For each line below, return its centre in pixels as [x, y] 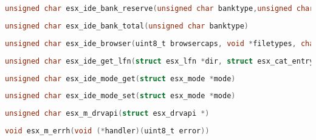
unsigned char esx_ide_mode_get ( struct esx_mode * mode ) [120, 78]
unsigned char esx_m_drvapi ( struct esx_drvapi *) [107, 114]
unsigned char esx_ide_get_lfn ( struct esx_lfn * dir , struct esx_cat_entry [160, 61]
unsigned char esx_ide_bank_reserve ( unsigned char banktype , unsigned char [160, 8]
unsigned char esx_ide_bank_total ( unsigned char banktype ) [127, 26]
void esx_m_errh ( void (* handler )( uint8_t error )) [107, 131]
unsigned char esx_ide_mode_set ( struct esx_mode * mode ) [120, 96]
